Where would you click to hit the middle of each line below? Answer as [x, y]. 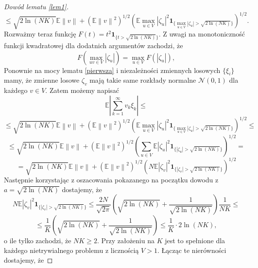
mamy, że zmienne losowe [42, 80]
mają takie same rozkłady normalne [143, 80]
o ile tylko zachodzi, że [38, 241]
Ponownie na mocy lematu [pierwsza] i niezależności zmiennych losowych [112, 70]
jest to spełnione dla [195, 241]
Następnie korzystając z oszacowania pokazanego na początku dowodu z [111, 180]
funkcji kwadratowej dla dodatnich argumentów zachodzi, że [94, 45]
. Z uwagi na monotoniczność [202, 34]
